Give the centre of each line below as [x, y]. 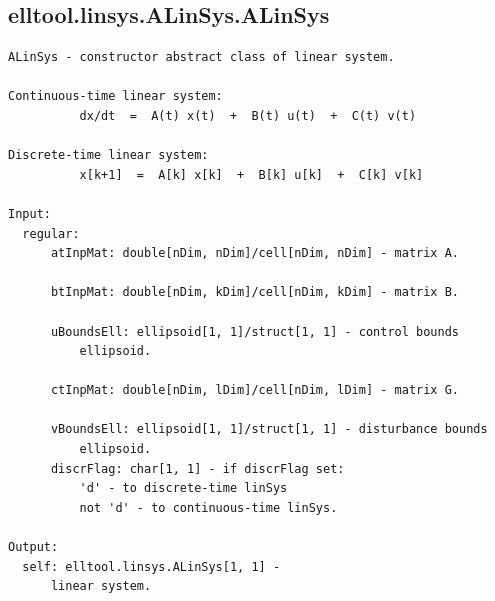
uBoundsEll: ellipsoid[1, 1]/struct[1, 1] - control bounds [255, 331]
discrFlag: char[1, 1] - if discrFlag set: [197, 468]
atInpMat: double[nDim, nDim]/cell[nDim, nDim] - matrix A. [255, 253]
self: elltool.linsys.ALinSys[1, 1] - [151, 566]
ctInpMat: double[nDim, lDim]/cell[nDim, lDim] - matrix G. [255, 390]
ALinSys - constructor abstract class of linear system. [201, 57]
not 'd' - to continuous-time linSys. [208, 507]
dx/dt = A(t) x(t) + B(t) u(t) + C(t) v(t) [248, 115]
